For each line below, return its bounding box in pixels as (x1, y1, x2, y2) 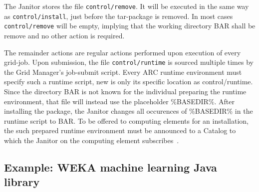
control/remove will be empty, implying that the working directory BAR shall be (4, 20, 256, 31)
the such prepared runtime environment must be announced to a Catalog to (4, 125, 236, 136)
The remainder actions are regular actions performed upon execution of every (4, 47, 241, 57)
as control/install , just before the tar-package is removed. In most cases (4, 10, 233, 21)
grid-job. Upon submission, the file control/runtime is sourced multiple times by (4, 57, 254, 67)
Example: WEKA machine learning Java (4, 159, 217, 175)
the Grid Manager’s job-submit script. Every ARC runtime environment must (4, 66, 242, 77)
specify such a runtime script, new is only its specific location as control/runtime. (4, 76, 253, 87)
